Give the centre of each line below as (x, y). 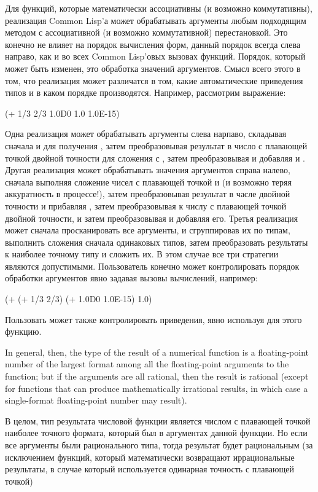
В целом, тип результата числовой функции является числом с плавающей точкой (158, 420)
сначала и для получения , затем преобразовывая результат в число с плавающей (156, 145)
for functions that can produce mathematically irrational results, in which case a (157, 388)
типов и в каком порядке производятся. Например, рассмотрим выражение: (145, 92)
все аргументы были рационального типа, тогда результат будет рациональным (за (159, 445)
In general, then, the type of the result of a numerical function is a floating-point (157, 352)
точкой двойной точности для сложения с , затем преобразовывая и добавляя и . (155, 158)
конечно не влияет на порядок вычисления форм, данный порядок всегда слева (153, 44)
